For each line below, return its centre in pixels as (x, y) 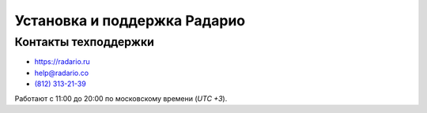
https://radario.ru (62, 62)
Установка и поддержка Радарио (130, 21)
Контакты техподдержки (84, 42)
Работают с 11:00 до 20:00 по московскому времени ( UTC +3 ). (121, 98)
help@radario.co (62, 73)
